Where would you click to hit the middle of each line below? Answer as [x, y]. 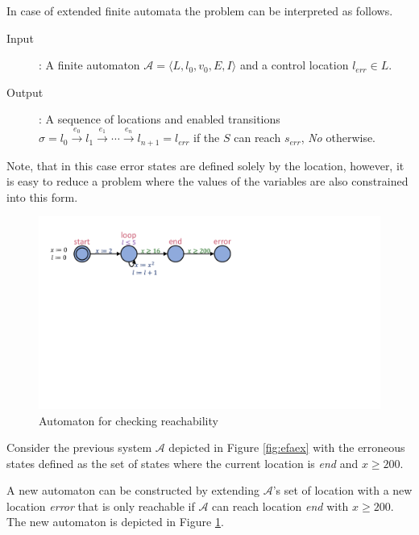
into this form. [42, 196]
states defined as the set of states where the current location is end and [183, 463]
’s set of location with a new [342, 490]
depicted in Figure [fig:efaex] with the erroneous [287, 447]
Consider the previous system [79, 447]
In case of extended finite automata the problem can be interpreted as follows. [200, 10]
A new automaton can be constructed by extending [133, 490]
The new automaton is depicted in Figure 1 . [115, 522]
